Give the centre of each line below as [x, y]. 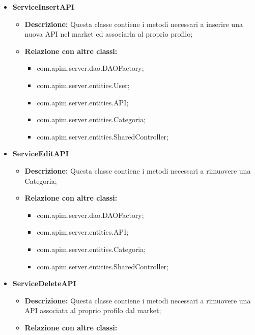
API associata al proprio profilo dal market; [93, 310]
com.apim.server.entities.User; [83, 85]
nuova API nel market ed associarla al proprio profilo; [109, 34]
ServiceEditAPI [40, 153]
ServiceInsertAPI [44, 7]
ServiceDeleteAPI [44, 283]
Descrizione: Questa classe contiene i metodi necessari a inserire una [134, 24]
